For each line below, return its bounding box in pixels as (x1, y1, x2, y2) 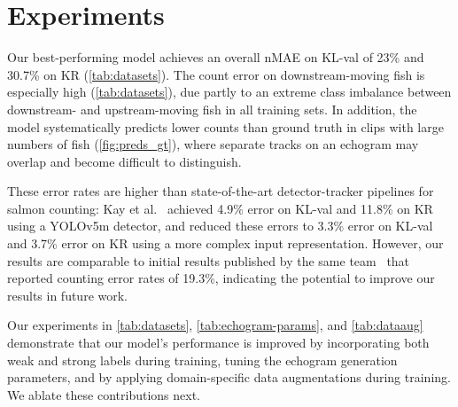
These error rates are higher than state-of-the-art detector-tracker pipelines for (7, 182, 434, 200)
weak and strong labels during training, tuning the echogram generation (7, 350, 398, 369)
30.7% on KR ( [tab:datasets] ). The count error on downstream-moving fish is (7, 65, 425, 83)
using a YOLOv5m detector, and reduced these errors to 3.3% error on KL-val (7, 216, 433, 235)
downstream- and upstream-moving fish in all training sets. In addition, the (7, 99, 417, 118)
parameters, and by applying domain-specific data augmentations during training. (7, 368, 451, 387)
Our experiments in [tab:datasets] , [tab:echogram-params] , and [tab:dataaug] (7, 316, 423, 334)
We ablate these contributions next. (7, 385, 200, 403)
